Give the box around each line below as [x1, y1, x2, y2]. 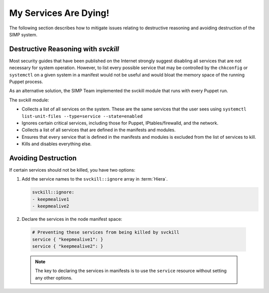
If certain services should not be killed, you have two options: [9, 167, 135, 173]
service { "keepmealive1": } [32, 236, 104, 242]
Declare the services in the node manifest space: [21, 216, 123, 222]
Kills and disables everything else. [21, 141, 92, 147]
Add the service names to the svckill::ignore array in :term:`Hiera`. [21, 176, 168, 182]
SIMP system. [9, 31, 37, 37]
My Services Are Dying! [9, 7, 110, 18]
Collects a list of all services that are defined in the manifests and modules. [21, 127, 176, 133]
